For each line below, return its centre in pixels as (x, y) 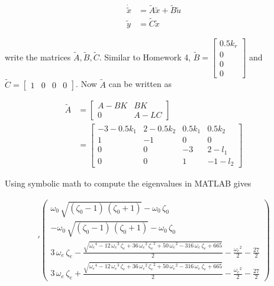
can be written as (140, 84)
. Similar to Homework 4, (145, 57)
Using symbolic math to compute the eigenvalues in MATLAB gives (128, 183)
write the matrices (38, 57)
